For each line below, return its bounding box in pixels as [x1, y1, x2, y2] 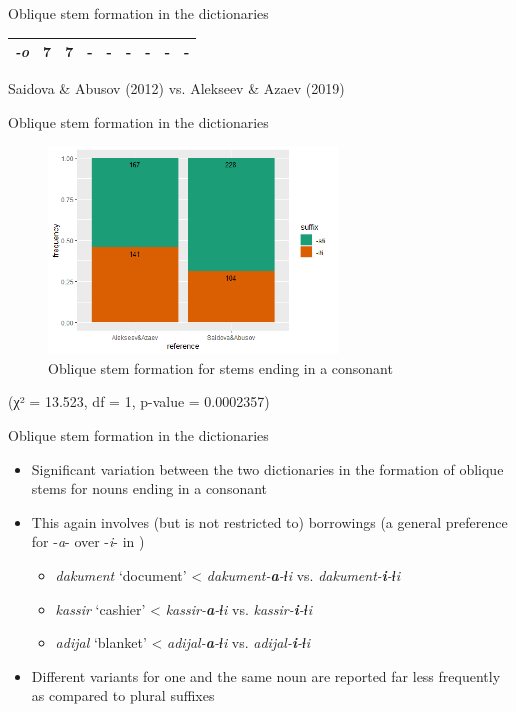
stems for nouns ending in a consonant [31, 478, 268, 499]
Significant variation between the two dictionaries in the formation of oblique [31, 458, 504, 479]
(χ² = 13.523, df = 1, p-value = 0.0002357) [8, 391, 270, 412]
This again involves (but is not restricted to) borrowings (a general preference [31, 511, 508, 532]
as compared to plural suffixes [31, 685, 215, 706]
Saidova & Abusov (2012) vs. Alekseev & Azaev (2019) [8, 78, 345, 99]
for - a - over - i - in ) [31, 531, 145, 552]
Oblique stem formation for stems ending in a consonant [48, 357, 393, 378]
